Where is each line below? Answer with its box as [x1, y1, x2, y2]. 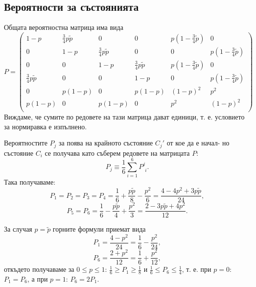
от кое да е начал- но [166, 138, 230, 148]
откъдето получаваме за [4, 264, 74, 274]
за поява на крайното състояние [59, 138, 153, 148]
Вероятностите [4, 138, 47, 148]
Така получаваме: [4, 177, 56, 187]
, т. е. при [182, 264, 211, 274]
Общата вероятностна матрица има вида [4, 22, 123, 32]
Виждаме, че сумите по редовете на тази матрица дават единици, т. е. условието [4, 112, 245, 122]
